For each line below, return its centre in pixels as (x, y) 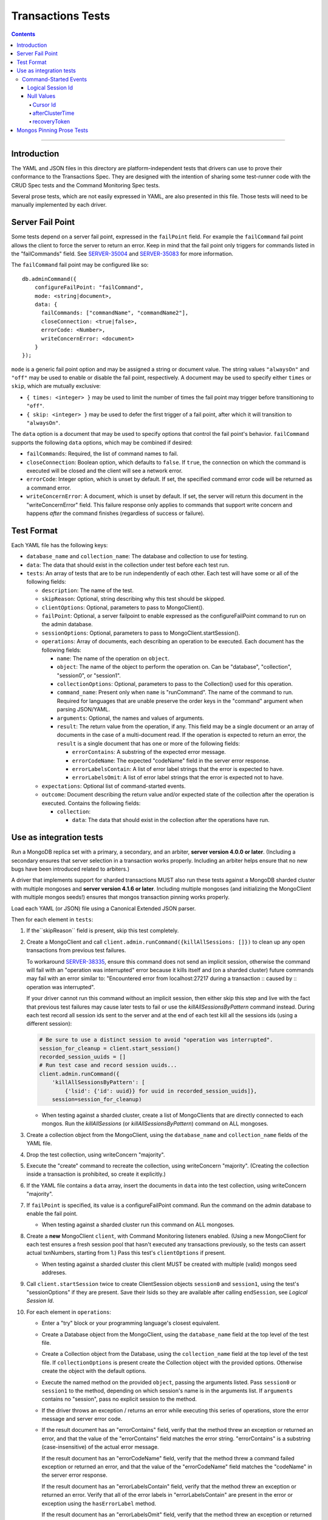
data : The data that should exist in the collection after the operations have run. (171, 820)
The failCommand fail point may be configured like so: (80, 265)
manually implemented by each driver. (59, 205)
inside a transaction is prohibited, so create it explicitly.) (96, 1174)
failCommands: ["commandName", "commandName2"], (115, 313)
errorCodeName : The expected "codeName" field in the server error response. (171, 761)
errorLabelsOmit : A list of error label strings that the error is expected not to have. (178, 778)
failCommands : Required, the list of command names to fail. (102, 454)
